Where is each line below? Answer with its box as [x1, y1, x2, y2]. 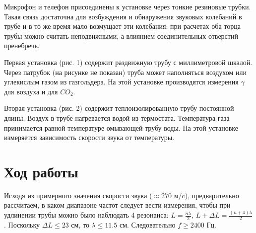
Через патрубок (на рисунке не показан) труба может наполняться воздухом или [4, 67, 247, 77]
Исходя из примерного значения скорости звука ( [4, 190, 152, 200]
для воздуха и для [4, 86, 58, 96]
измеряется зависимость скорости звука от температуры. [4, 132, 175, 143]
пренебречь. [4, 40, 40, 51]
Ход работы [4, 161, 78, 181]
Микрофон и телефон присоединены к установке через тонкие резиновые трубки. [4, 1, 251, 11]
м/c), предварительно [174, 190, 239, 200]
